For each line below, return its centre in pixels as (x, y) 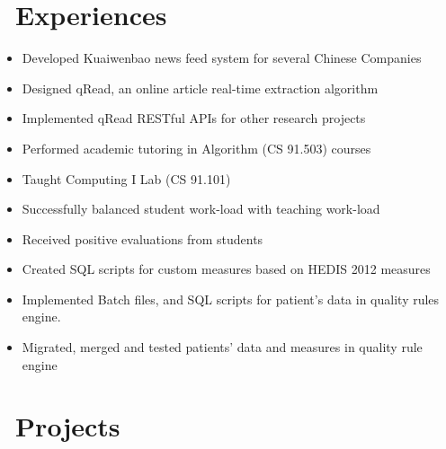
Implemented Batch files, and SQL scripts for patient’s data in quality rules (231, 299)
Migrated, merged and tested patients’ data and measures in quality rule (222, 347)
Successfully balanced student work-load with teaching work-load (201, 209)
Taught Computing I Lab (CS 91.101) (126, 178)
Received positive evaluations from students (143, 238)
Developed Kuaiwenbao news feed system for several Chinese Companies (222, 58)
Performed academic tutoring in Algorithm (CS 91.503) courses (196, 148)
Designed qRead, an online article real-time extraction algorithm (200, 88)
